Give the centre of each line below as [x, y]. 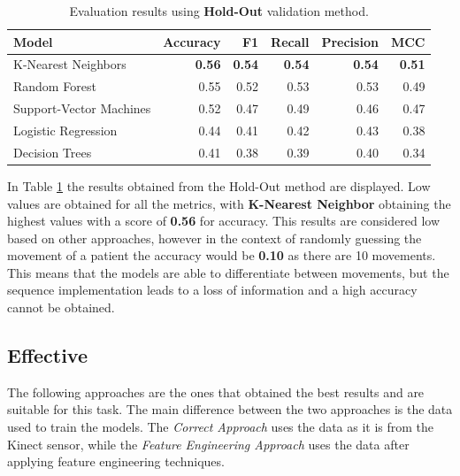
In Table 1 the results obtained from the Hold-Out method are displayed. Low [219, 185]
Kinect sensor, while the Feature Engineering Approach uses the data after [208, 444]
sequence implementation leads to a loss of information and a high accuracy [212, 290]
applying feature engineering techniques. [116, 461]
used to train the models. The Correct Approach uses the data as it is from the [221, 427]
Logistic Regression [65, 130]
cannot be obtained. [61, 307]
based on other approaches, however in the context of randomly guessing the [215, 238]
